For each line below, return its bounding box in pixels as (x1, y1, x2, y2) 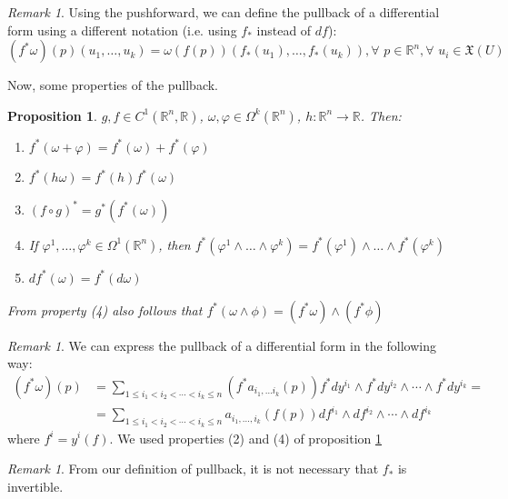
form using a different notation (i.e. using (7, 20, 237, 39)
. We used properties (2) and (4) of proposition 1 (109, 428, 383, 447)
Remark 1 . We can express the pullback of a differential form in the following (7, 335, 436, 354)
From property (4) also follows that (7, 300, 203, 319)
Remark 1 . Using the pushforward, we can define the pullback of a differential (7, 3, 440, 21)
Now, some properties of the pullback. (7, 75, 219, 95)
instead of (256, 20, 312, 39)
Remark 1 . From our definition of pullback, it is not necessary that (7, 459, 379, 478)
